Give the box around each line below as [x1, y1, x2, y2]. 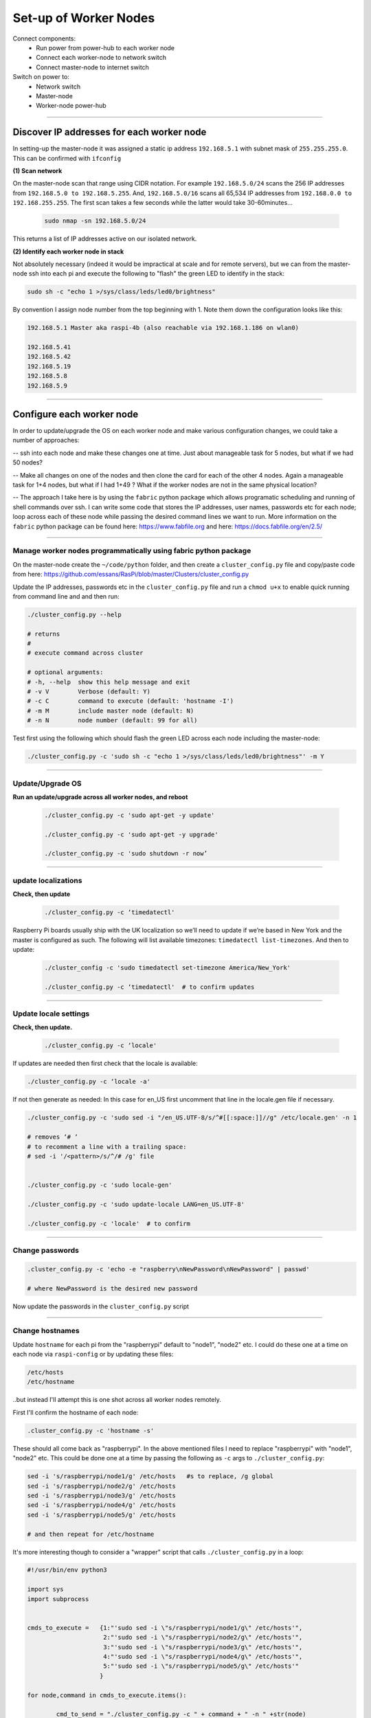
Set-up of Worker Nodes [12, 10, 155, 25]
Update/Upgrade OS [12, 779, 82, 788]
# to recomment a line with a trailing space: [27, 1143, 187, 1150]
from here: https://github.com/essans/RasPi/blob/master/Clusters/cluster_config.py [12, 570, 249, 579]
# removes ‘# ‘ [27, 1133, 78, 1141]
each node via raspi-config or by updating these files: [12, 1350, 174, 1359]
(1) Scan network [12, 166, 63, 175]
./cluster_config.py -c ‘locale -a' [27, 1078, 151, 1086]
